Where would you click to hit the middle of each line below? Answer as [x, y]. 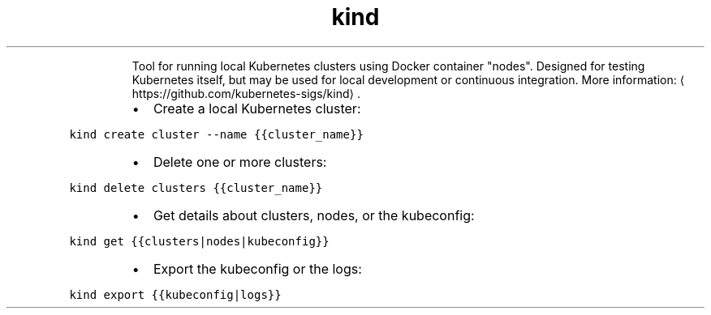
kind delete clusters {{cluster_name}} [196, 187]
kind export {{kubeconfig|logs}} [175, 294]
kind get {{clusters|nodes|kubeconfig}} [199, 241]
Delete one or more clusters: [240, 162]
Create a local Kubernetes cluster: [257, 108]
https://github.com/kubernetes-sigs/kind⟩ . [246, 93]
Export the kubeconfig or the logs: [257, 268]
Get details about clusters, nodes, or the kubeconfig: [314, 215]
